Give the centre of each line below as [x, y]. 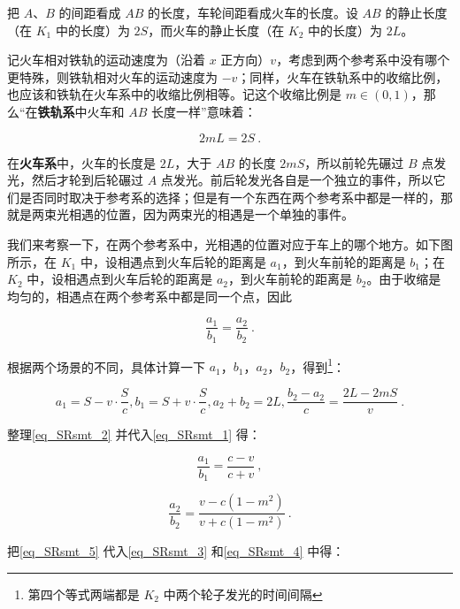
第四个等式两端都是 [84, 594]
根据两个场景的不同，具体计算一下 [106, 366]
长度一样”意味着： [204, 111]
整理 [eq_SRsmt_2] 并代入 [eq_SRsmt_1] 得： [134, 434]
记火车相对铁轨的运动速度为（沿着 [106, 60]
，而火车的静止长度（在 [216, 30]
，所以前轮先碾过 [354, 162]
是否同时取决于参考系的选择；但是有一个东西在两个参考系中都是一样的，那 [236, 197]
